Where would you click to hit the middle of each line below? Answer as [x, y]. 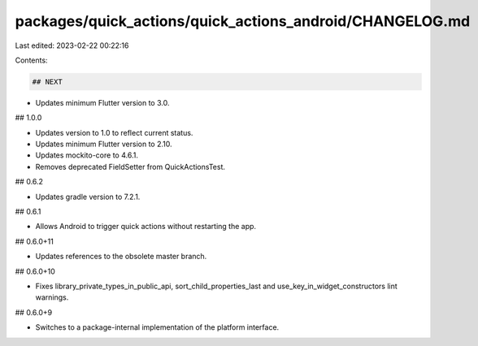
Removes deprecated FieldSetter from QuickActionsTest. [130, 167]
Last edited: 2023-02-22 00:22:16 [72, 45]
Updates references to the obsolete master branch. [121, 257]
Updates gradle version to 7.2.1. [88, 197]
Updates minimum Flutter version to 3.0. [102, 102]
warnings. [52, 297]
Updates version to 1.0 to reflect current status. [114, 132]
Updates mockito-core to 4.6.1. [87, 155]
